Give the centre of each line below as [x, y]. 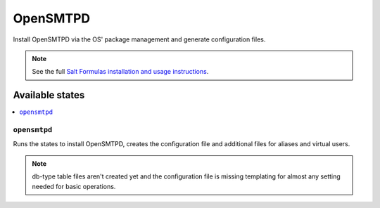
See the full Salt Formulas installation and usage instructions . [120, 72]
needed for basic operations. [74, 186]
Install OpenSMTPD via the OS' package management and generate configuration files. [139, 39]
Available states [49, 95]
